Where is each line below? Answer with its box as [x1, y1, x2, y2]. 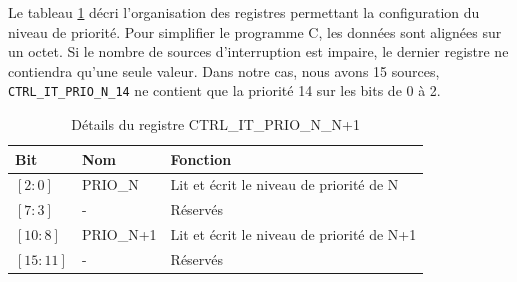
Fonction [170, 148, 232, 169]
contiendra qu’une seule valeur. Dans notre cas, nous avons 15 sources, [8, 60, 440, 81]
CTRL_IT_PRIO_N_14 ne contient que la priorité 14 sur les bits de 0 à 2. [8, 80, 441, 101]
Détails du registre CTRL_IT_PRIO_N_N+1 [71, 114, 360, 135]
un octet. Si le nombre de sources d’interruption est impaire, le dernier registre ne [8, 41, 509, 62]
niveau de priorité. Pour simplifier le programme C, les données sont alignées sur [8, 21, 502, 42]
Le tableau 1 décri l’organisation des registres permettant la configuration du [8, 2, 480, 22]
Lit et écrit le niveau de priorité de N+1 [170, 224, 417, 245]
